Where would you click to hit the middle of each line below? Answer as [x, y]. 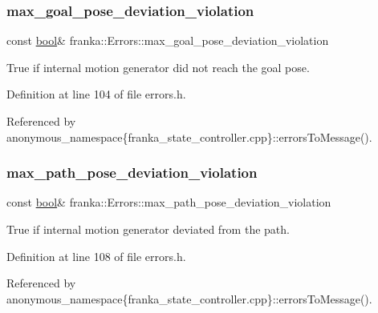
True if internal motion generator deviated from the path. [148, 229]
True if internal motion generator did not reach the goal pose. [158, 67]
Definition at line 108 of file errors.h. [96, 256]
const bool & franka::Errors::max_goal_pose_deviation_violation [168, 40]
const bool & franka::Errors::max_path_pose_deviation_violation [169, 202]
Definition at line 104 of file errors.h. [96, 94]
